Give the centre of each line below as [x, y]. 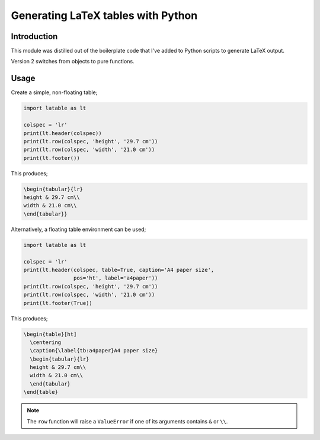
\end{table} [41, 392]
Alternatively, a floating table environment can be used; [79, 229]
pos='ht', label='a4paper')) [116, 278]
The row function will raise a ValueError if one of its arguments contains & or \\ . [127, 421]
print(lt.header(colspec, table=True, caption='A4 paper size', [119, 270]
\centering [46, 342]
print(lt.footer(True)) [58, 303]
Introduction [34, 36]
